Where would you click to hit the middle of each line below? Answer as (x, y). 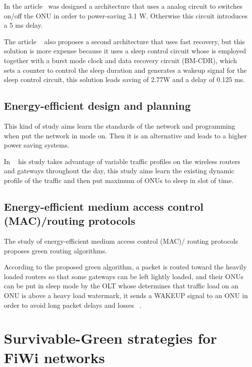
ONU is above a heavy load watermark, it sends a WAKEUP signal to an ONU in (126, 295)
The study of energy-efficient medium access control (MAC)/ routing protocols (121, 241)
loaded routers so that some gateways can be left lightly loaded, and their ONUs (124, 276)
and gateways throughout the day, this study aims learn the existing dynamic (119, 171)
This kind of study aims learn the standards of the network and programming (120, 125)
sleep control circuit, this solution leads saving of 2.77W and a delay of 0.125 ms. (124, 79)
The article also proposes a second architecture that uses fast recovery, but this (125, 41)
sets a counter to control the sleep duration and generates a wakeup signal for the (125, 70)
